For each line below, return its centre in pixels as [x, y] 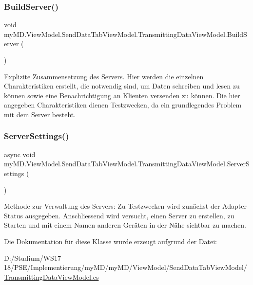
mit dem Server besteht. [40, 114]
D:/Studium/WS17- [34, 258]
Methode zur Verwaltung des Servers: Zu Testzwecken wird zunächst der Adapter [125, 206]
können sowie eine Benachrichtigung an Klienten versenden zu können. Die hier [122, 95]
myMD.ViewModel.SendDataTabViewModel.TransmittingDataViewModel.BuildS [126, 34]
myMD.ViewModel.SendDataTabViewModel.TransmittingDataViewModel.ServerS [127, 164]
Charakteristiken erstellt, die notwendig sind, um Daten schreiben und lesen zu [122, 86]
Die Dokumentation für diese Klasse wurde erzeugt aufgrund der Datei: [110, 241]
